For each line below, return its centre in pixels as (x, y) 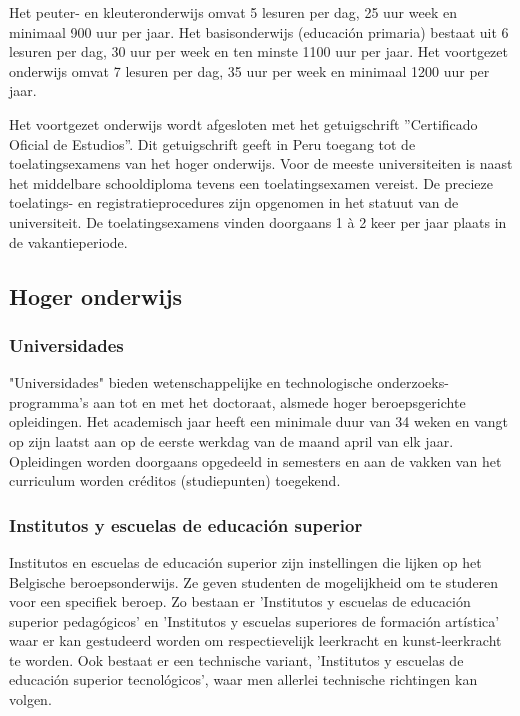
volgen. (30, 699)
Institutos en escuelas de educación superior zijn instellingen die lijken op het (245, 561)
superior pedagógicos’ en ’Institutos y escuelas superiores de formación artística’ (254, 620)
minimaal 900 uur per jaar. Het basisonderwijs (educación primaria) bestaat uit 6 (259, 31)
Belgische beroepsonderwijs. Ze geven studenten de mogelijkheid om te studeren (254, 581)
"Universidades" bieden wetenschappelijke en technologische (191, 382)
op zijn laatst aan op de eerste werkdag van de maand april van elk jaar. (231, 440)
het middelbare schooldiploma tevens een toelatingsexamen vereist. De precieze (251, 182)
